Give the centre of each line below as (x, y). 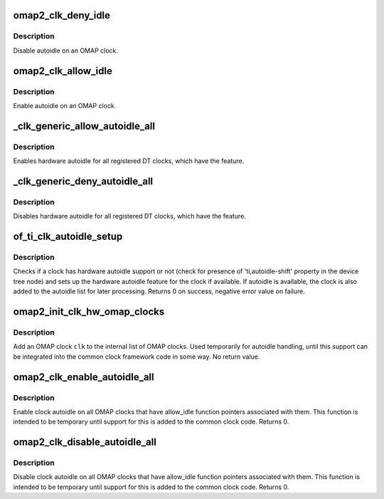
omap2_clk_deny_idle (62, 15)
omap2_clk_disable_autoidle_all (85, 442)
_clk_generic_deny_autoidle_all (83, 181)
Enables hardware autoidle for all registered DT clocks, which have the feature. (129, 161)
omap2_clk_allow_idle (63, 71)
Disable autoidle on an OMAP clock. (66, 51)
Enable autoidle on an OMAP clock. (65, 105)
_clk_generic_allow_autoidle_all (84, 126)
